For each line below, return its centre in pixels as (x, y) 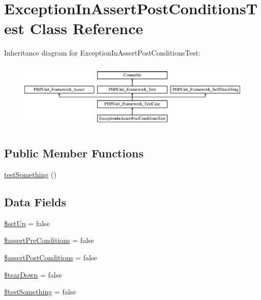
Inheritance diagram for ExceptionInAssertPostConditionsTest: (102, 53)
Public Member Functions (74, 153)
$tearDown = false (33, 274)
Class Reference (86, 28)
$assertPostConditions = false (51, 257)
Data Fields (35, 202)
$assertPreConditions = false (49, 240)
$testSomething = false (40, 292)
